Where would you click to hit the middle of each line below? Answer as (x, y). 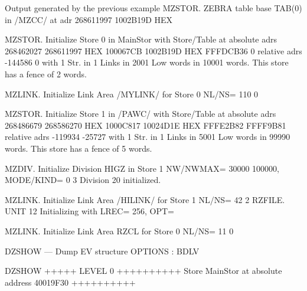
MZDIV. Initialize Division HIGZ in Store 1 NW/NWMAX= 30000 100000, (142, 168)
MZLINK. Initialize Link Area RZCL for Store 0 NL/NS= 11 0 (119, 230)
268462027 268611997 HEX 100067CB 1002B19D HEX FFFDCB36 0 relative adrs (153, 50)
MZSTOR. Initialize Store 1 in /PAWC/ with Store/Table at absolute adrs (141, 114)
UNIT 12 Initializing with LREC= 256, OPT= (90, 211)
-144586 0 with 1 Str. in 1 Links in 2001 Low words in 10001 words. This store (147, 62)
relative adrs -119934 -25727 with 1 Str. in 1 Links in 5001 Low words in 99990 (148, 137)
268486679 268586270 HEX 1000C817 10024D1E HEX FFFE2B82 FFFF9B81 (146, 125)
